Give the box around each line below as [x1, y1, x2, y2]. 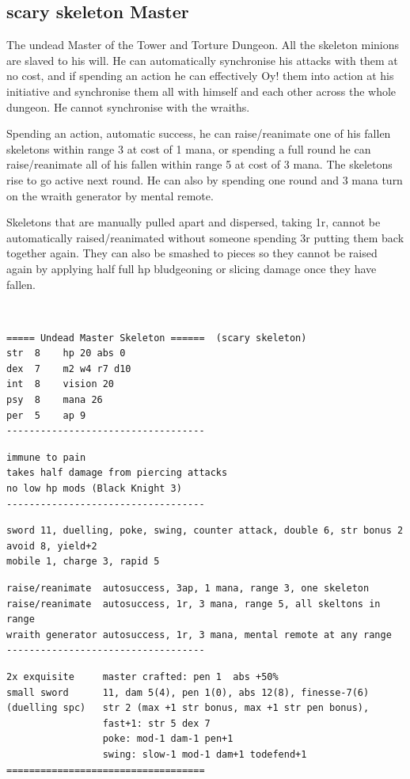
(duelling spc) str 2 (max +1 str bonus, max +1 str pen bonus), [6, 702, 370, 714]
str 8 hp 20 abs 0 [6, 348, 126, 359]
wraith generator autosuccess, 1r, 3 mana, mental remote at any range [6, 629, 392, 640]
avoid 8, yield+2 [6, 540, 97, 552]
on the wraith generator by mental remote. [6, 187, 214, 203]
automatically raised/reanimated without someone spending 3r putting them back [6, 229, 404, 245]
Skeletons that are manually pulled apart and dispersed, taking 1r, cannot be [6, 214, 381, 230]
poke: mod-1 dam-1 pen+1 [102, 733, 233, 745]
